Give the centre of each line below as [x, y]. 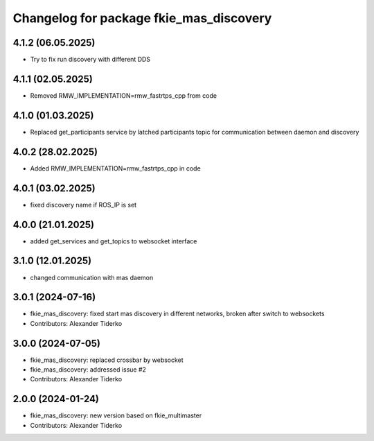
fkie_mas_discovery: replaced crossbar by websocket [107, 360]
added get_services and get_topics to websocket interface [114, 241]
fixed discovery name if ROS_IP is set [83, 205]
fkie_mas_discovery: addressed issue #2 [88, 370]
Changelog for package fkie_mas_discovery [142, 18]
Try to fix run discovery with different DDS [90, 60]
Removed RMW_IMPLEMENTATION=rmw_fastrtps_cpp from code [124, 95]
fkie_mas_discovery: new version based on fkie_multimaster [116, 415]
